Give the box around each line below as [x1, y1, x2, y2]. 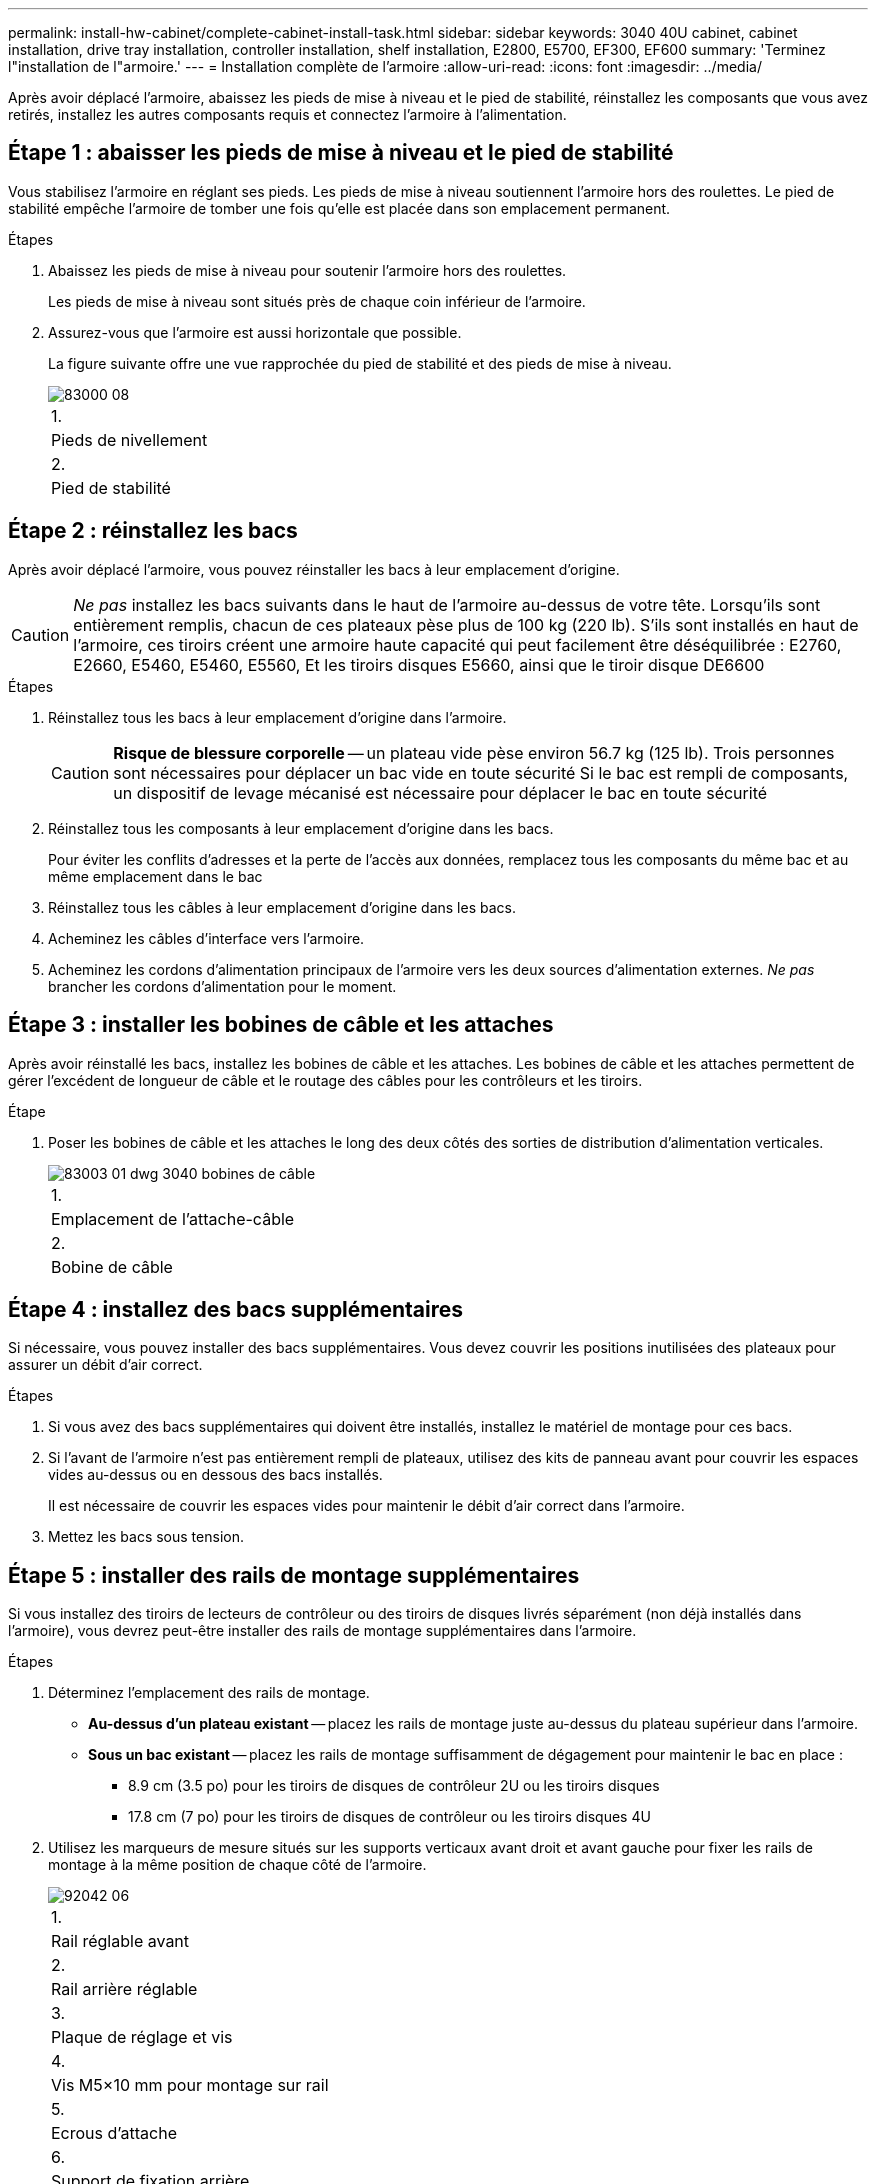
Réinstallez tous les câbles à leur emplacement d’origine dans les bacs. [48, 898, 516, 916]
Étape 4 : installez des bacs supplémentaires [8, 1296, 464, 1322]
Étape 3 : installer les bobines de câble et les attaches [8, 1012, 554, 1038]
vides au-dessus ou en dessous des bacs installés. [48, 1466, 383, 1484]
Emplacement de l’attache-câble [51, 1208, 295, 1229]
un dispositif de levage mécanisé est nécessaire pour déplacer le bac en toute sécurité [113, 782, 768, 803]
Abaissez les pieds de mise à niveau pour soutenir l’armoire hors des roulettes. [48, 261, 567, 279]
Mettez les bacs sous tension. [48, 1528, 244, 1546]
